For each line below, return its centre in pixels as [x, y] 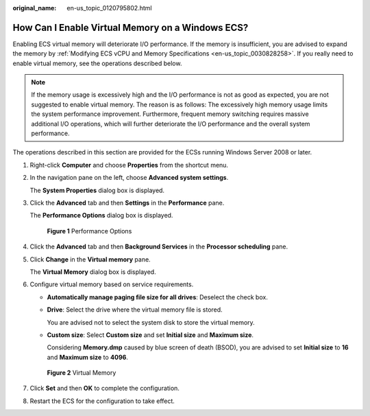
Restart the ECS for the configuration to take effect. [102, 401]
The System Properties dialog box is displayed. [97, 190]
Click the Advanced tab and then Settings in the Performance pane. [127, 203]
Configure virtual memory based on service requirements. [112, 284]
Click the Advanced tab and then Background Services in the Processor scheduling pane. [159, 246]
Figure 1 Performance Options [89, 231]
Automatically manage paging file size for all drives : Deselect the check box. [158, 297]
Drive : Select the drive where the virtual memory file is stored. [135, 310]
